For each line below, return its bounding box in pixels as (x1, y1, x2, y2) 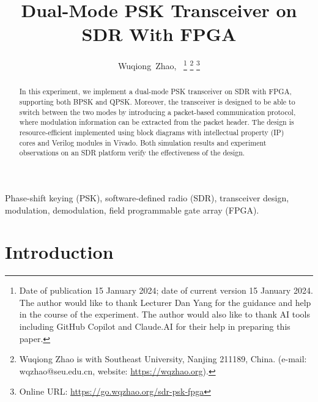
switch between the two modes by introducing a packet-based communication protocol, (19, 106, 296, 117)
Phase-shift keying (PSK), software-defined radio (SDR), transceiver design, (5, 191, 289, 204)
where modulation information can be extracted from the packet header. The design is (19, 117, 294, 127)
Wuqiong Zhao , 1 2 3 (118, 58, 200, 72)
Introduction (5, 239, 114, 264)
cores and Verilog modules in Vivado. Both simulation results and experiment (19, 137, 267, 147)
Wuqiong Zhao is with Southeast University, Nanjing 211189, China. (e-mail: (19, 352, 307, 365)
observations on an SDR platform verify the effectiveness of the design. (19, 147, 245, 158)
